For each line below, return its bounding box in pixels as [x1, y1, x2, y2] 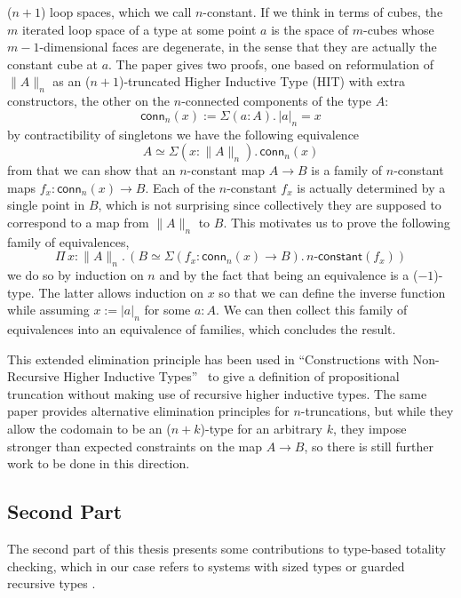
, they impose [332, 419, 407, 438]
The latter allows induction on [38, 283, 204, 301]
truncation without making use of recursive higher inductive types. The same [7, 384, 427, 403]
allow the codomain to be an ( [7, 419, 171, 438]
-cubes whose [362, 20, 434, 38]
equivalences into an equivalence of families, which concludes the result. [7, 320, 396, 339]
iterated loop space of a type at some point [21, 20, 257, 38]
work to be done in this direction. [7, 454, 190, 473]
